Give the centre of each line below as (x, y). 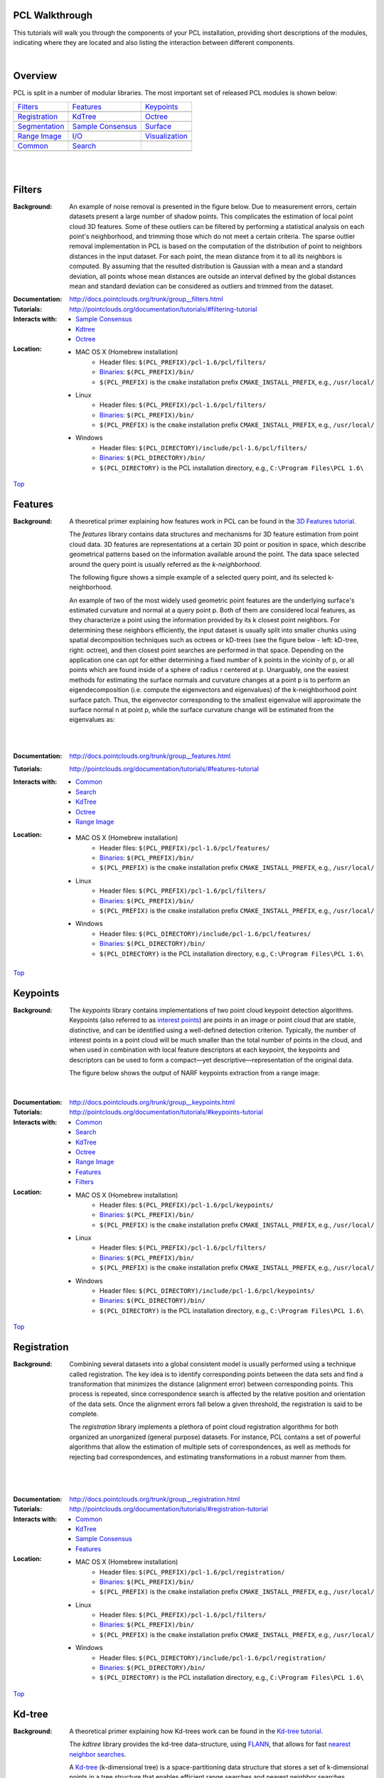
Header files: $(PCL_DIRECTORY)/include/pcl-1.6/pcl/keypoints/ (208, 1291)
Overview (35, 76)
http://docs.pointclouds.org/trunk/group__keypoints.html (152, 1102)
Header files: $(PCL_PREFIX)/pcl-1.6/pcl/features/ (185, 848)
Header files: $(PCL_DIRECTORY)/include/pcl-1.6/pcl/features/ (206, 933)
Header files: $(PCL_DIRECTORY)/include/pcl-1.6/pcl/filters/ (204, 447)
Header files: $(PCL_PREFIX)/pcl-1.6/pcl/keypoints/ (187, 1205)
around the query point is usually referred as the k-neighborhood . (165, 564)
